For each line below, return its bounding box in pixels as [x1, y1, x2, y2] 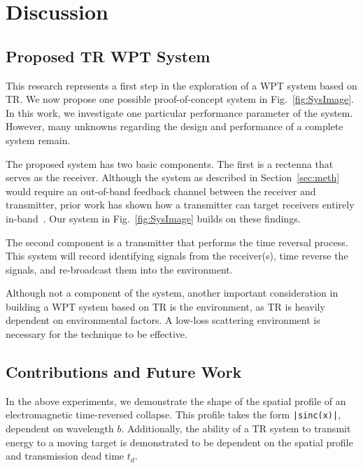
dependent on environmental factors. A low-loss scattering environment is [6, 313, 320, 327]
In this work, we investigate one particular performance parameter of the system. [6, 105, 353, 120]
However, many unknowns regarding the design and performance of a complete [6, 119, 343, 134]
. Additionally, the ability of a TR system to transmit [121, 421, 351, 436]
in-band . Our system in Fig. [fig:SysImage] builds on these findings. [6, 211, 301, 225]
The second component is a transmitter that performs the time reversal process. [6, 234, 348, 249]
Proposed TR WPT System [6, 45, 211, 66]
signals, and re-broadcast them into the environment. [6, 262, 233, 276]
